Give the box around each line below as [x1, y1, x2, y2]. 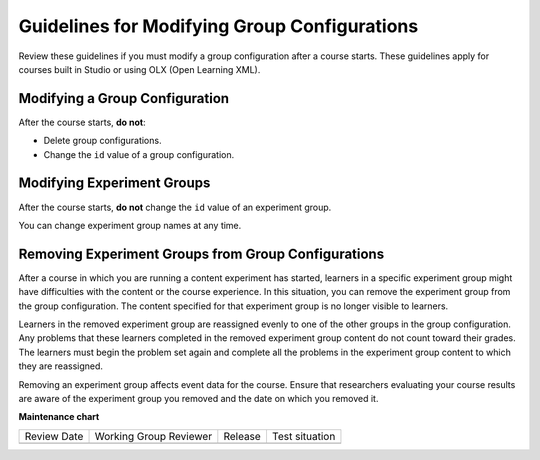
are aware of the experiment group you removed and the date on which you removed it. [18, 392, 379, 404]
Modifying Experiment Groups [18, 175, 211, 192]
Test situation [271, 429, 336, 443]
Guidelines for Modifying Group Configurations [18, 15, 419, 37]
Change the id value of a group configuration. [43, 148, 235, 160]
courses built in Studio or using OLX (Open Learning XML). [18, 63, 261, 75]
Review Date [24, 429, 84, 443]
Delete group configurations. [43, 135, 162, 147]
